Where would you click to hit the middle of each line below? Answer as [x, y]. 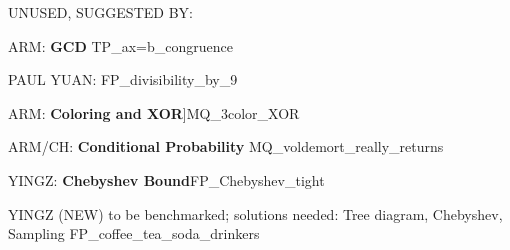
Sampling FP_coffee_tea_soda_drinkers [134, 233]
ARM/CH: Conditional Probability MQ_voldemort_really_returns [226, 146]
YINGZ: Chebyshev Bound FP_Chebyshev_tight [166, 179]
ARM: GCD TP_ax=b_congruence [120, 45]
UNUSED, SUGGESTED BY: [100, 12]
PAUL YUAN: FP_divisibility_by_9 [123, 79]
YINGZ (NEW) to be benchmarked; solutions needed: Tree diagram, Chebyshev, [255, 213]
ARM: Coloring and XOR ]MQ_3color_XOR [154, 112]
